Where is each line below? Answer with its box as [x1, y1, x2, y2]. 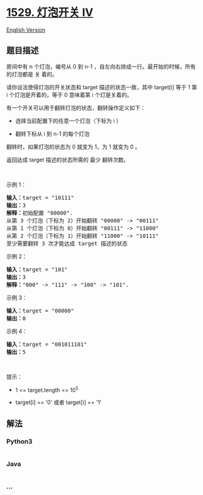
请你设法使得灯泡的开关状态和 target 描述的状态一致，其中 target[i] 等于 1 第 [6, 83, 197, 90]
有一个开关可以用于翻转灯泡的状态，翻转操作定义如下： [6, 104, 146, 111]
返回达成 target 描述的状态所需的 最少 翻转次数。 [6, 156, 130, 163]
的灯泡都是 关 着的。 [6, 70, 58, 78]
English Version [6, 26, 46, 34]
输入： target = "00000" [6, 307, 75, 314]
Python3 [6, 437, 32, 446]
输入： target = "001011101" [6, 340, 87, 348]
